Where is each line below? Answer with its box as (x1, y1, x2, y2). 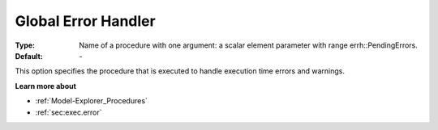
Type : (15, 40, 36, 50)
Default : (15, 51, 44, 61)
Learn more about (15, 81, 77, 90)
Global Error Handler (15, 12, 156, 30)
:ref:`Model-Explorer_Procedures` (35, 96, 148, 106)
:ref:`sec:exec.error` (35, 107, 102, 117)
